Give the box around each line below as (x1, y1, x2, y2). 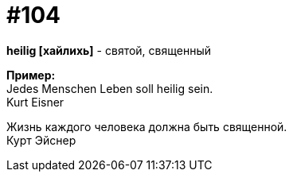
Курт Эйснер (6, 133, 76, 147)
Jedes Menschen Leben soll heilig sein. (6, 81, 213, 95)
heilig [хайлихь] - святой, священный (6, 43, 211, 57)
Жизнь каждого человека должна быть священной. (6, 119, 287, 133)
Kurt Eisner (6, 95, 64, 109)
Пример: (6, 68, 56, 82)
